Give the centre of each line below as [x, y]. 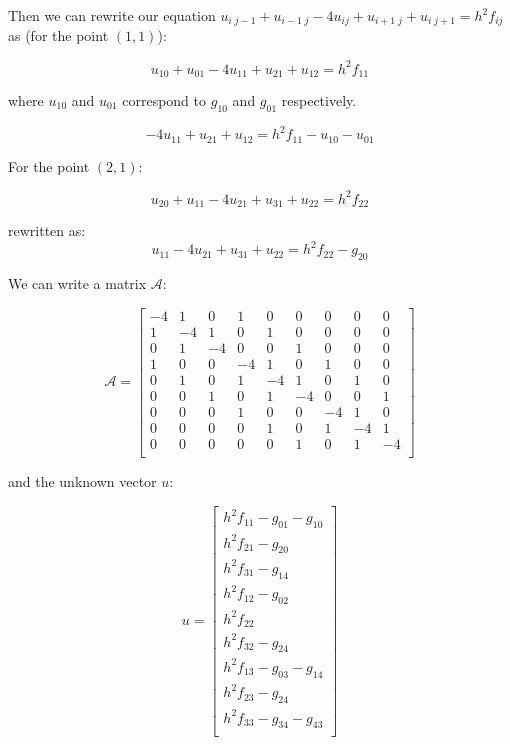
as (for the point [58, 35]
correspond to [164, 100]
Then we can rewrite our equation [112, 15]
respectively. [319, 100]
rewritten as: [47, 230]
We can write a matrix [77, 283]
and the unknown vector [82, 481]
